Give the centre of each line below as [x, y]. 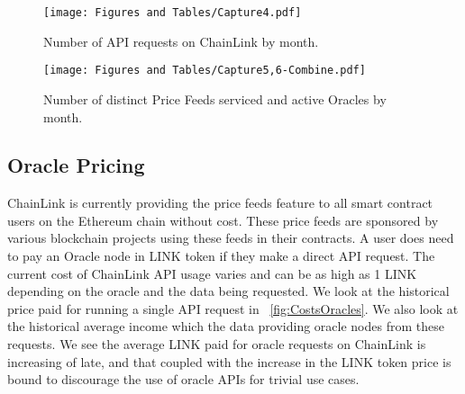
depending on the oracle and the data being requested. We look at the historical [228, 291]
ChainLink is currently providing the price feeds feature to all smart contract [220, 203]
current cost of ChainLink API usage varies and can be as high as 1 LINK [212, 273]
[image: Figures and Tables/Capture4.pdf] [173, 13]
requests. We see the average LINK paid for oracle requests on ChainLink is [217, 344]
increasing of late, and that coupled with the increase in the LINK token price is [229, 361]
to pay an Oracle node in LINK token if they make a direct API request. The [221, 256]
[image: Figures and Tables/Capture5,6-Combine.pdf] [205, 71]
